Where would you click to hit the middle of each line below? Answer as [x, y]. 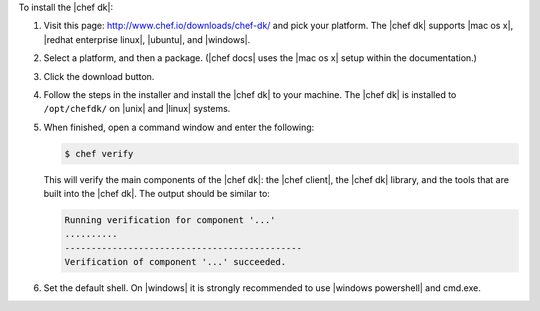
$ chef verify [99, 153]
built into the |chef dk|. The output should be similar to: [156, 194]
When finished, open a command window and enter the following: [179, 127]
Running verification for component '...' [170, 220]
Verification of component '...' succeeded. [175, 262]
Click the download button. [99, 76]
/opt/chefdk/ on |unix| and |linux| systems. [137, 109]
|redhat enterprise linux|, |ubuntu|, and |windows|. [147, 39]
